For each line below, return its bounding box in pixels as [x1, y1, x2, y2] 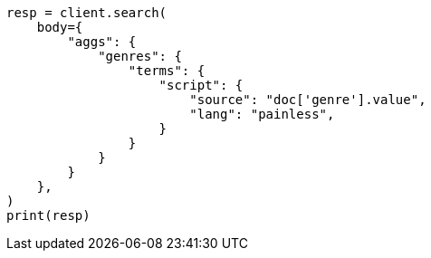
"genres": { [98, 49, 182, 63]
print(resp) [6, 208, 91, 223]
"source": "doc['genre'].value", [189, 92, 426, 107]
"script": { [158, 78, 244, 92]
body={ [36, 20, 83, 34]
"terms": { [128, 63, 206, 78]
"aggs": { [67, 34, 137, 49]
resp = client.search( [6, 5, 168, 20]
